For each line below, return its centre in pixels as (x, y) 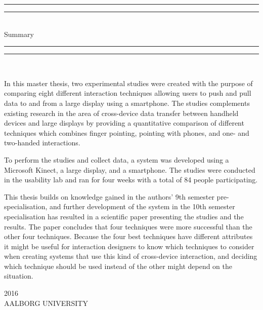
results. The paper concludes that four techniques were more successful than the (128, 226)
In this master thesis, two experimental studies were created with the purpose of (128, 83)
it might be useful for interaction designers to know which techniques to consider (129, 246)
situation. (19, 276)
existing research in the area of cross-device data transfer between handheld (121, 113)
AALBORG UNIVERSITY (46, 303)
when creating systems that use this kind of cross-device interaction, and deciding (131, 256)
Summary (19, 34)
